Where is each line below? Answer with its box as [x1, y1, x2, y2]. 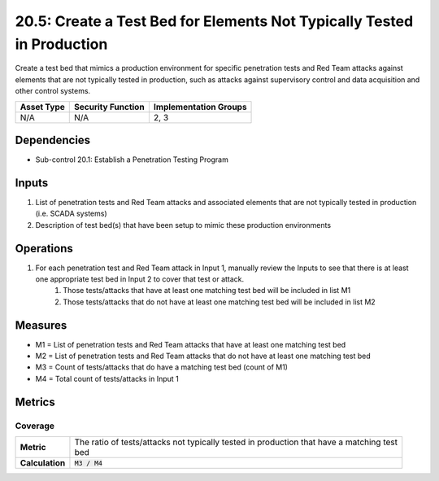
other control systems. [15, 86, 91, 96]
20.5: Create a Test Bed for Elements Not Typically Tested [15, 12, 414, 30]
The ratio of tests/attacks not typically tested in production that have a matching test [74, 436, 398, 448]
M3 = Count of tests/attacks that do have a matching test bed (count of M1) [35, 362, 289, 372]
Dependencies [15, 133, 91, 146]
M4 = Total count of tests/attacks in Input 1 [35, 374, 179, 383]
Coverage [15, 420, 55, 431]
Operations [15, 241, 73, 256]
